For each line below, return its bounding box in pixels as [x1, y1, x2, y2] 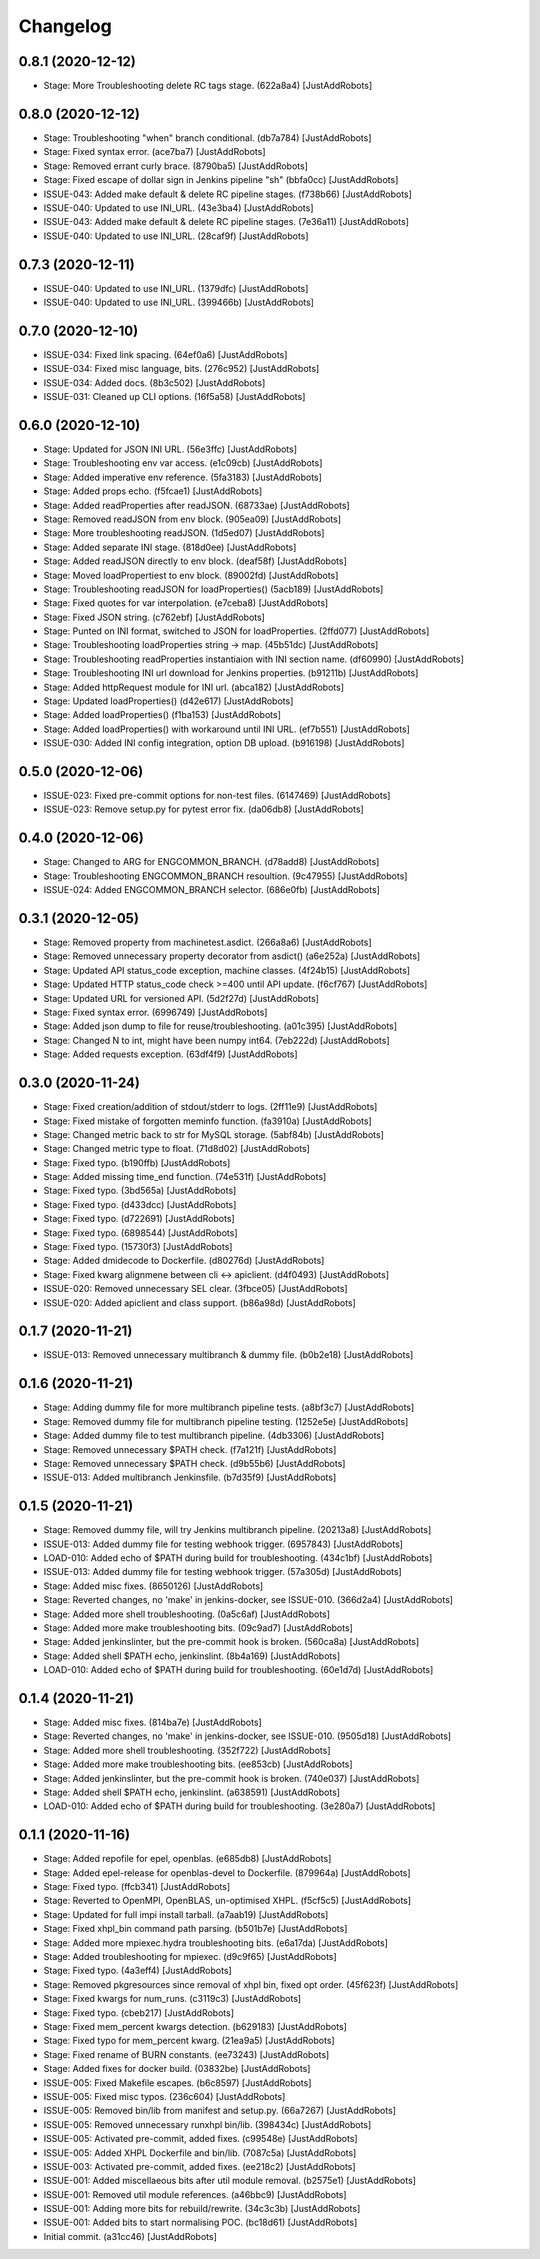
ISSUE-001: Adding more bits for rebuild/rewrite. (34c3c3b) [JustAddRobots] [43, 2203, 361, 2215]
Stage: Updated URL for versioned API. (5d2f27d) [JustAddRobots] [43, 992, 320, 1004]
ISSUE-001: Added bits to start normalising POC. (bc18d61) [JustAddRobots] [43, 2216, 358, 2229]
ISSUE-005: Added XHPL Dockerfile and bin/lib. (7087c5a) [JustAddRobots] [43, 2146, 357, 2159]
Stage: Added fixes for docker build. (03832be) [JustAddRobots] [43, 2063, 311, 2075]
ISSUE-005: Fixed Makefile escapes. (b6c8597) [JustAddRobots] [43, 2076, 312, 2089]
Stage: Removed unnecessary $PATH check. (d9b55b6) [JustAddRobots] [43, 1457, 346, 1469]
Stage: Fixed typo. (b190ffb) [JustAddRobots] [43, 1156, 231, 1169]
